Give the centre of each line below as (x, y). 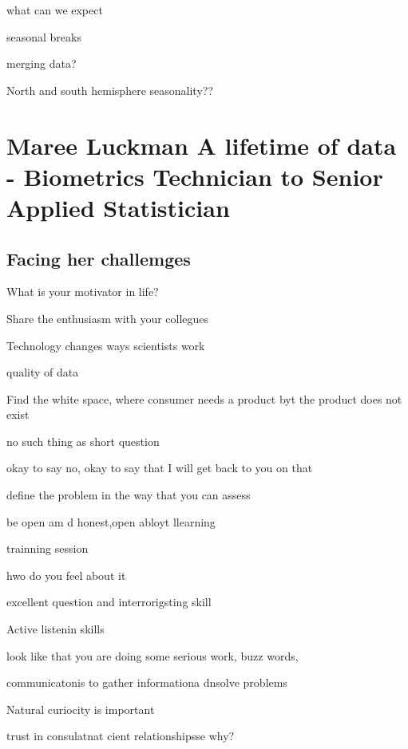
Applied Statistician (118, 207)
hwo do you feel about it (66, 575)
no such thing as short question (83, 441)
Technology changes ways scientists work (106, 345)
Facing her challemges (99, 258)
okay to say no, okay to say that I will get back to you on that (160, 468)
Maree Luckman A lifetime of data (202, 145)
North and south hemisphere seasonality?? (110, 90)
